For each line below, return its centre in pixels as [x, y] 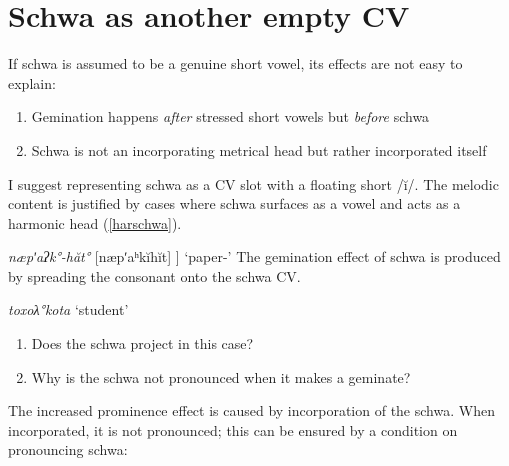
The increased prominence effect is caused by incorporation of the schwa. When [251, 410]
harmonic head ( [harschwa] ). [95, 222]
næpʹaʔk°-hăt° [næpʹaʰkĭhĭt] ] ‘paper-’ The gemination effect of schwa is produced [254, 256]
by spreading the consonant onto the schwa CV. [154, 275]
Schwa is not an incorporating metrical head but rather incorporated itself [259, 149]
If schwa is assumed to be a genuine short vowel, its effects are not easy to [235, 63]
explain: [32, 82]
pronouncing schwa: [68, 449]
